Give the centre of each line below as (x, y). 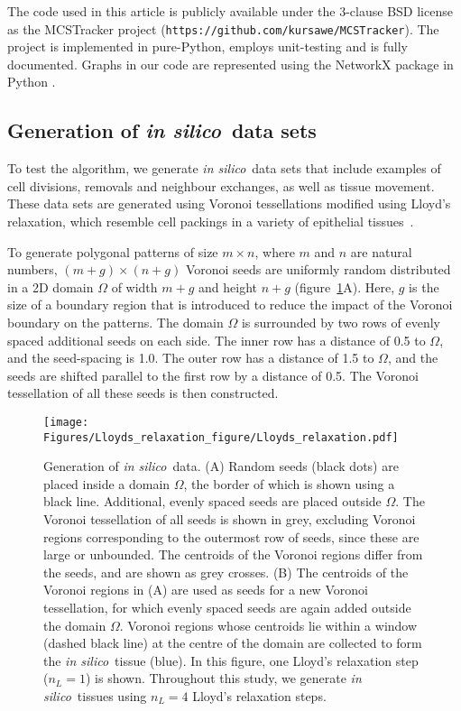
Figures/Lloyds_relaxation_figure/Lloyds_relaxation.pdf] (221, 437)
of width (134, 286)
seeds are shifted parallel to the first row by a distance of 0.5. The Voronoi (213, 375)
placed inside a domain (107, 483)
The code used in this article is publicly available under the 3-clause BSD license (230, 11)
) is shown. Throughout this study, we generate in (223, 678)
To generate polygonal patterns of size (113, 251)
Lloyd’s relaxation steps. (259, 695)
